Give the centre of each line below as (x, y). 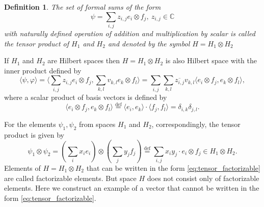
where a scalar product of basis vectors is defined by (86, 97)
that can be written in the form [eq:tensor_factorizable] (173, 168)
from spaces (97, 124)
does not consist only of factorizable (203, 178)
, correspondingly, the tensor (196, 124)
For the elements (30, 124)
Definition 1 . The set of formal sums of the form (83, 7)
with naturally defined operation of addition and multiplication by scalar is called (130, 33)
